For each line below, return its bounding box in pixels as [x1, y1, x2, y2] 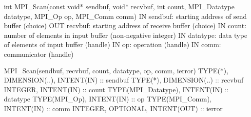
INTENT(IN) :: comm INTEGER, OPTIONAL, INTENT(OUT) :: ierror [4, 103, 223, 113]
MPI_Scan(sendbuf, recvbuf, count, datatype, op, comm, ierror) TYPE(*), [4, 65, 229, 75]
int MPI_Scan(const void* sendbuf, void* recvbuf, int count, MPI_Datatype [4, 1, 234, 11]
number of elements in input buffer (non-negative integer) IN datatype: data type [4, 30, 248, 40]
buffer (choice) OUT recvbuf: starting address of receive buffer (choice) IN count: [4, 20, 247, 31]
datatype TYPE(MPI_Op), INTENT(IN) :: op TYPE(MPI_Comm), [4, 94, 212, 104]
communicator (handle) [4, 49, 74, 59]
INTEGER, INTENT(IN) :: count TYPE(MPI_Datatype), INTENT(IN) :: [4, 84, 229, 94]
